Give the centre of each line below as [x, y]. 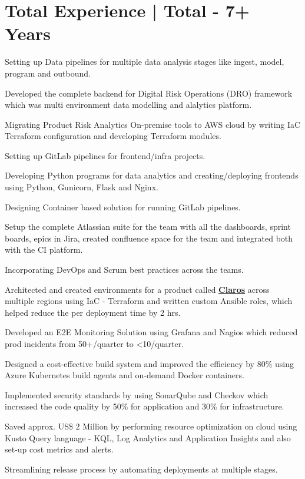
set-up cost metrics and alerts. [59, 449]
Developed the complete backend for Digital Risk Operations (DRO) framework [149, 93]
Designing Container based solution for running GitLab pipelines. [123, 207]
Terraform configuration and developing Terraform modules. [113, 136]
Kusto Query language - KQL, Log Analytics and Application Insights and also [148, 437]
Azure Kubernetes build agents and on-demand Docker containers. [125, 375]
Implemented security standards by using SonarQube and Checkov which [137, 394]
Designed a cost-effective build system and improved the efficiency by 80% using [149, 363]
